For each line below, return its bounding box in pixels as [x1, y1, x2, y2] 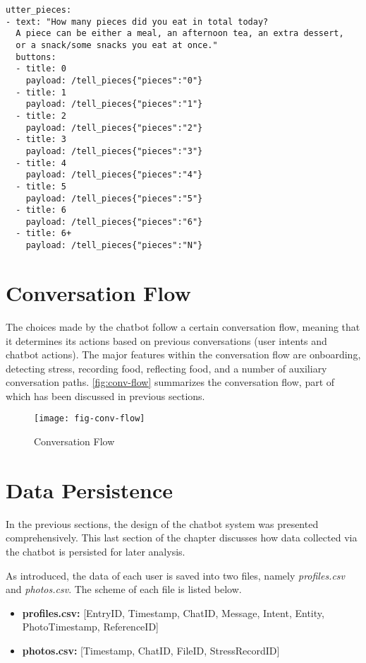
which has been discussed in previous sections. [6, 388, 205, 403]
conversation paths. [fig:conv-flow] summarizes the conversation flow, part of [6, 375, 335, 389]
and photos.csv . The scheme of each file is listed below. [6, 582, 242, 597]
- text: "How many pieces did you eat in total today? [6, 16, 269, 27]
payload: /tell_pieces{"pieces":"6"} [25, 216, 203, 227]
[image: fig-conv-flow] [34, 413, 145, 424]
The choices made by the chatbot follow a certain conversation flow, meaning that [6, 319, 360, 334]
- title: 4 [16, 158, 66, 168]
